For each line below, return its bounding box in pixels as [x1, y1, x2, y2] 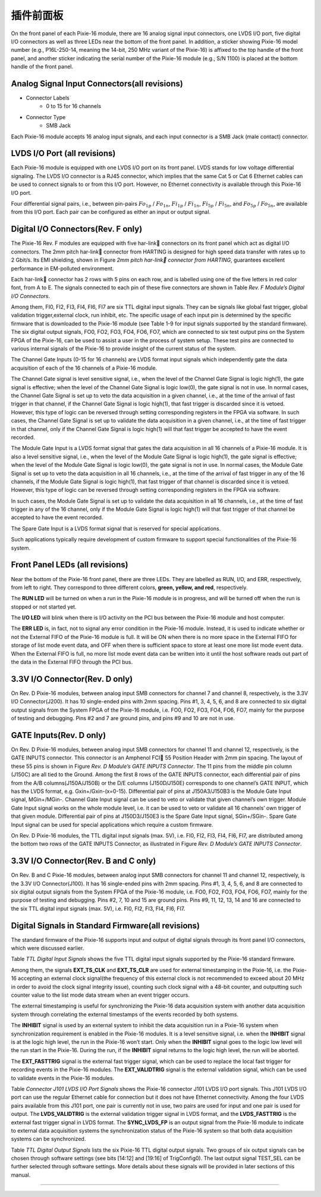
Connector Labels [26, 94, 70, 101]
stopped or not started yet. [11, 603, 77, 610]
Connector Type [26, 113, 66, 120]
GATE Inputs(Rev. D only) [11, 730, 106, 740]
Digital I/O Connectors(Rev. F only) [11, 224, 143, 234]
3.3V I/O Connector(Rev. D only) [11, 674, 133, 684]
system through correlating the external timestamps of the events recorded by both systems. [11, 1010, 239, 1018]
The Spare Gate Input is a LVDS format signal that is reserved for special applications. [11, 525, 221, 532]
